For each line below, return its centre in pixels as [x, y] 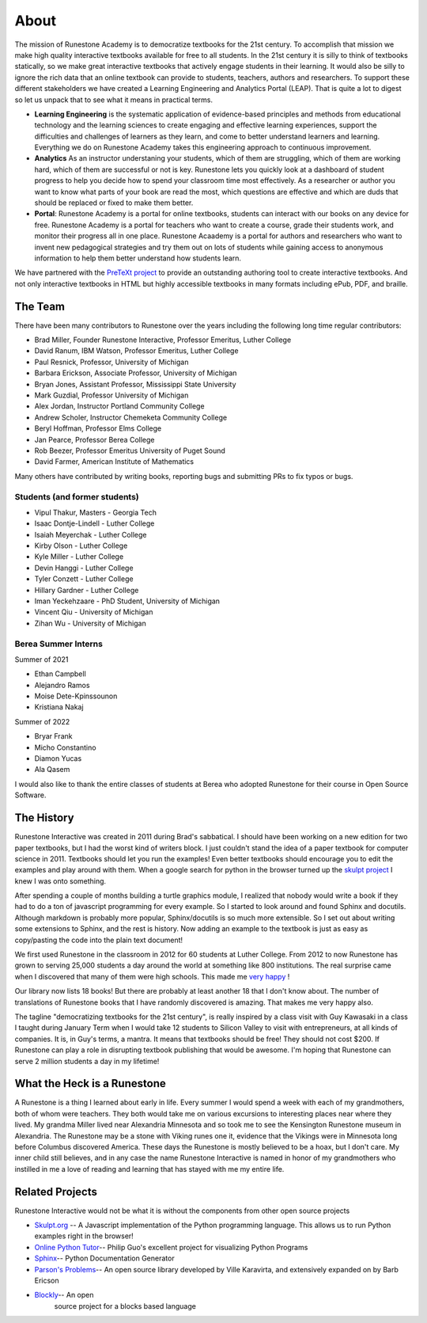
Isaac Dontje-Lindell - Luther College [94, 523]
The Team [40, 306]
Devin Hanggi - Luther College [84, 568]
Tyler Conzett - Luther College [84, 579]
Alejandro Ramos [62, 685]
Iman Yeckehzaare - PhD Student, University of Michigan [127, 601]
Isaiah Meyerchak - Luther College [91, 534]
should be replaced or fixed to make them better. [114, 203]
